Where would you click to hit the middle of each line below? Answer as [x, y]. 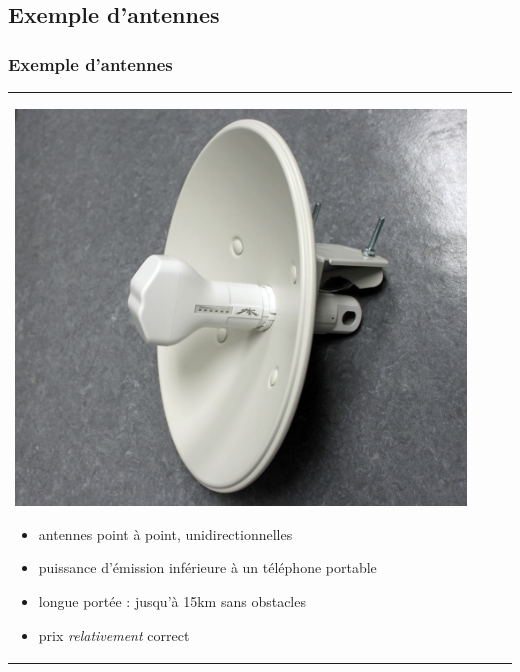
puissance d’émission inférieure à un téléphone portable [207, 567]
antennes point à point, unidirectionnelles [165, 533]
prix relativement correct [114, 634]
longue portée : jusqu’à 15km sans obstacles [172, 600]
